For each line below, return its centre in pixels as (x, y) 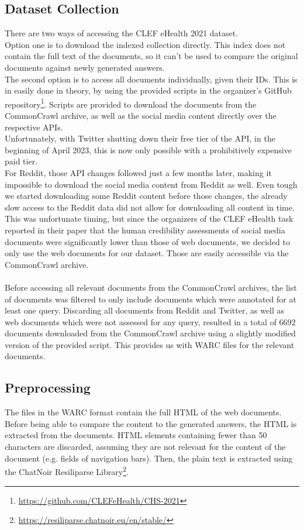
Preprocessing (48, 388)
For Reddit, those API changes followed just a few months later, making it (138, 172)
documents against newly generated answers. (85, 67)
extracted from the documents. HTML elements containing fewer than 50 (136, 435)
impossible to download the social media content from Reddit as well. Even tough (151, 184)
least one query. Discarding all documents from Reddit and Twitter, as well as (145, 310)
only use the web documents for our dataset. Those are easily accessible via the (147, 253)
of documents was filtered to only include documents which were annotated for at (151, 299)
